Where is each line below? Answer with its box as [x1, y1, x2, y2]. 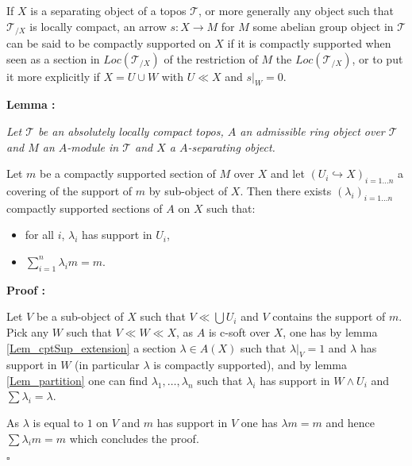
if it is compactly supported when [227, 34, 391, 51]
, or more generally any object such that [198, 2, 395, 18]
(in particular [75, 356, 140, 373]
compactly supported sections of [6, 199, 163, 216]
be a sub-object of [36, 308, 124, 325]
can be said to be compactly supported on [6, 34, 211, 51]
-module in [67, 138, 119, 155]
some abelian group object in [252, 17, 394, 34]
